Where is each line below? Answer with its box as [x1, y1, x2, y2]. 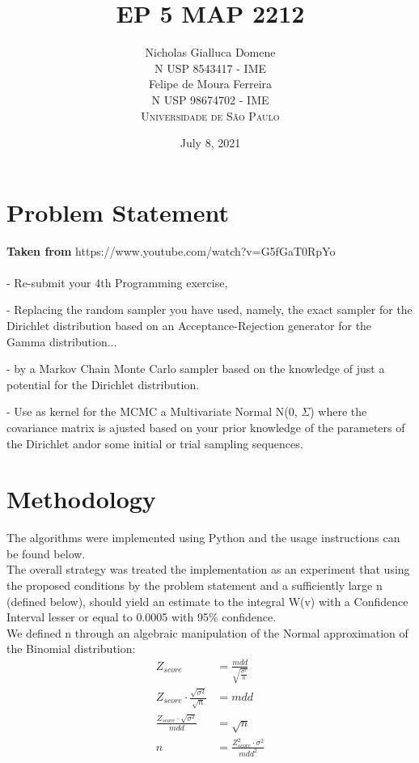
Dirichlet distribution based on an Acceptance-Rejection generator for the [6, 317, 372, 333]
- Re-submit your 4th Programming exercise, [6, 273, 228, 290]
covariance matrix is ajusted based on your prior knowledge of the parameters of [6, 418, 405, 435]
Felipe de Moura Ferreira [148, 75, 273, 92]
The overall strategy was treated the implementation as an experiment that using [6, 561, 410, 578]
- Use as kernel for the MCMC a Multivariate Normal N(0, [6, 403, 298, 420]
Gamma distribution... [6, 333, 117, 350]
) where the [310, 403, 367, 420]
